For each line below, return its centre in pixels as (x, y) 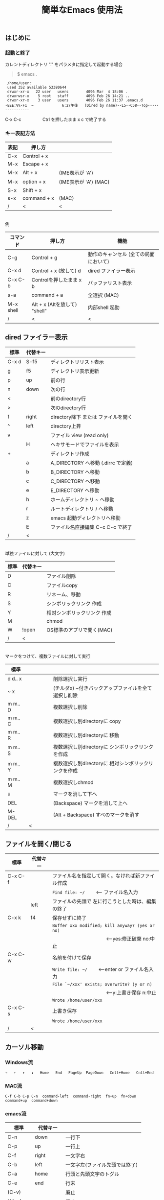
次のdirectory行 (68, 408)
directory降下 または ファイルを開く (92, 417)
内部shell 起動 (103, 307)
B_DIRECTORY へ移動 (75, 472)
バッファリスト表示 (110, 283)
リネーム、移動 (64, 594)
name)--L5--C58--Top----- (133, 106)
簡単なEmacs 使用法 (82, 10)
